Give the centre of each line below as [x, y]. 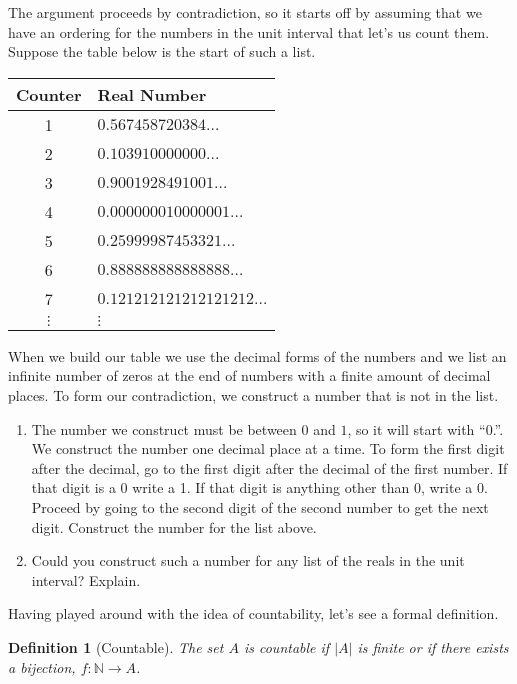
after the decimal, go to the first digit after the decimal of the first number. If [269, 467]
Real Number [152, 94]
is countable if [286, 646]
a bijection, [42, 666]
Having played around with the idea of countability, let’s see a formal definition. [253, 613]
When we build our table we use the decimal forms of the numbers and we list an [257, 355]
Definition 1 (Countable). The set [116, 646]
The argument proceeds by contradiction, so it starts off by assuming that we [245, 12]
